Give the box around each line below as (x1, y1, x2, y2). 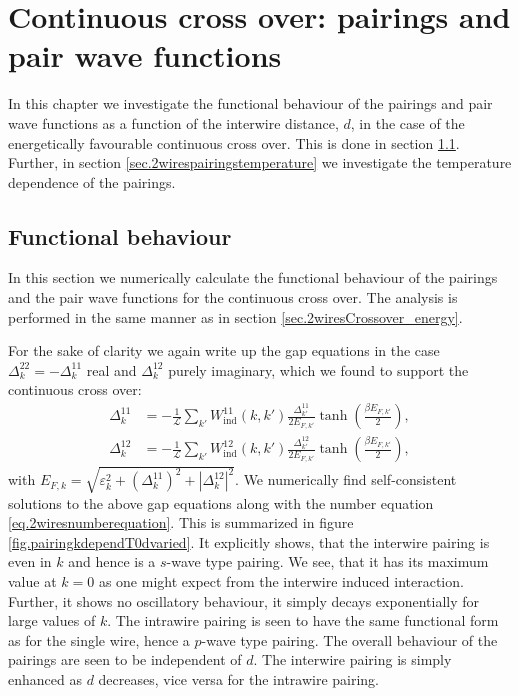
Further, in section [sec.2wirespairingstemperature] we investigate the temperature (8, 152, 512, 173)
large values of (8, 610, 96, 631)
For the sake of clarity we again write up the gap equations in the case (8, 340, 440, 361)
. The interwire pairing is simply (253, 649, 452, 670)
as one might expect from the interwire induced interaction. (98, 571, 464, 592)
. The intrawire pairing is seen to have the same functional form (107, 610, 499, 631)
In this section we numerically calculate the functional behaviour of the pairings (8, 267, 498, 288)
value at (8, 571, 57, 592)
